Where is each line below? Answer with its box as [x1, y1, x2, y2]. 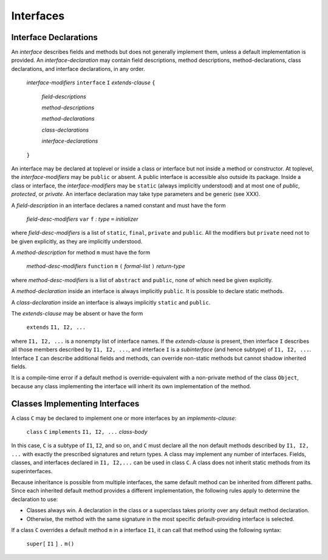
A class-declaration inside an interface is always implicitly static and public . [11, 299, 211, 306]
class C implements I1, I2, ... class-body [26, 428, 148, 436]
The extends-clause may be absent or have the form [11, 310, 143, 317]
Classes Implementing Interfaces [11, 398, 140, 409]
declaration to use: [11, 495, 58, 503]
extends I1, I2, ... [26, 324, 86, 331]
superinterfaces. [11, 467, 53, 474]
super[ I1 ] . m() [26, 541, 75, 547]
